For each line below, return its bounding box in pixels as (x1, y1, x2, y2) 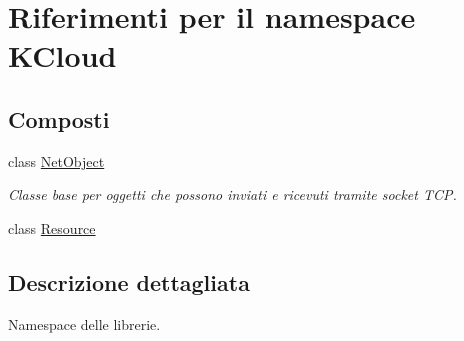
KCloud (8, 35, 117, 76)
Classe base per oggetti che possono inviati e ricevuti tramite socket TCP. (8, 184, 457, 205)
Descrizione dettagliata (8, 266, 250, 297)
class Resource (8, 217, 96, 238)
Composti (8, 103, 110, 134)
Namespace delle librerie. (8, 313, 161, 334)
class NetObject (8, 150, 105, 171)
